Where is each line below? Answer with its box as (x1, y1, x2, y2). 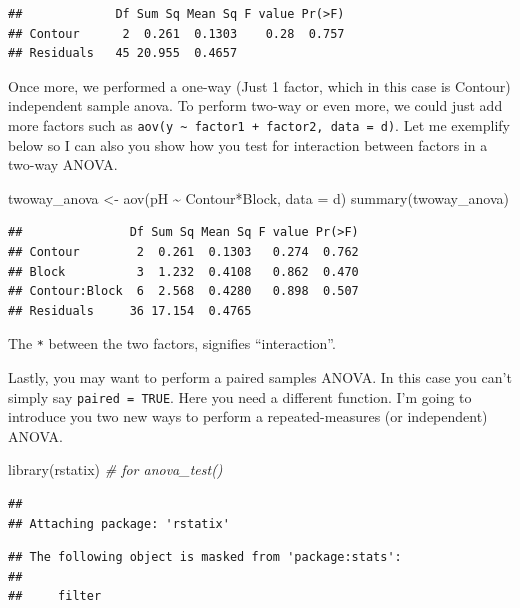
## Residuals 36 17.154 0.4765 (8, 303, 252, 318)
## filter (8, 589, 102, 604)
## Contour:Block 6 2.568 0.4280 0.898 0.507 (8, 284, 359, 299)
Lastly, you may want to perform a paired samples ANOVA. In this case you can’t (8, 367, 512, 388)
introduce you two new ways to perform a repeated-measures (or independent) (8, 406, 488, 427)
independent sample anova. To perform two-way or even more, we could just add (8, 95, 503, 116)
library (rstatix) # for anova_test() (8, 459, 223, 480)
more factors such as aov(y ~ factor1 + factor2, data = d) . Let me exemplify (8, 114, 511, 135)
